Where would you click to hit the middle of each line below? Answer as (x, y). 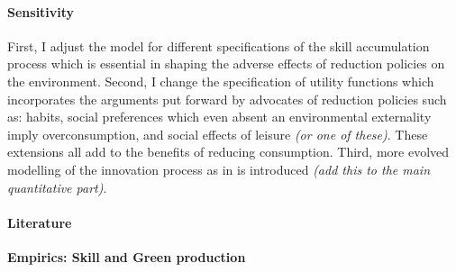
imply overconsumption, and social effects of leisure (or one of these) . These (218, 134)
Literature (40, 222)
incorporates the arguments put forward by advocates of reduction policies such (227, 99)
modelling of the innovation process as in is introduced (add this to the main (219, 169)
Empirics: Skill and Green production (127, 256)
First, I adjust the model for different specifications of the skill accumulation (219, 45)
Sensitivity (41, 11)
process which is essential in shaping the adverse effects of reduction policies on (226, 63)
